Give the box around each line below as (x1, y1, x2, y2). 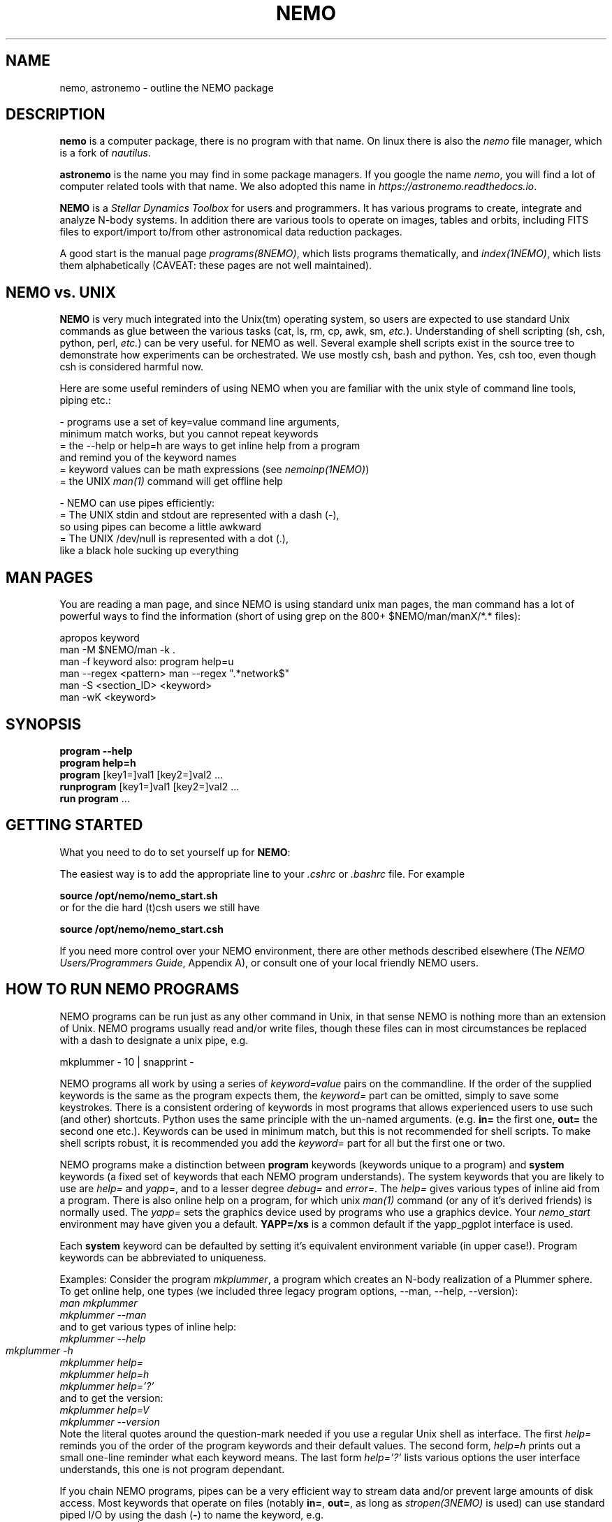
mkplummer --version (59, 1415, 160, 1428)
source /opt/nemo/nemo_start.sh (59, 889, 218, 901)
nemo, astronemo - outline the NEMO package (59, 81, 274, 94)
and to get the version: (59, 1391, 163, 1404)
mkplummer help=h (59, 1368, 150, 1380)
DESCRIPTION (6, 106, 105, 124)
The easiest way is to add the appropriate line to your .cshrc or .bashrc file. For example (59, 867, 465, 880)
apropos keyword (59, 632, 140, 644)
